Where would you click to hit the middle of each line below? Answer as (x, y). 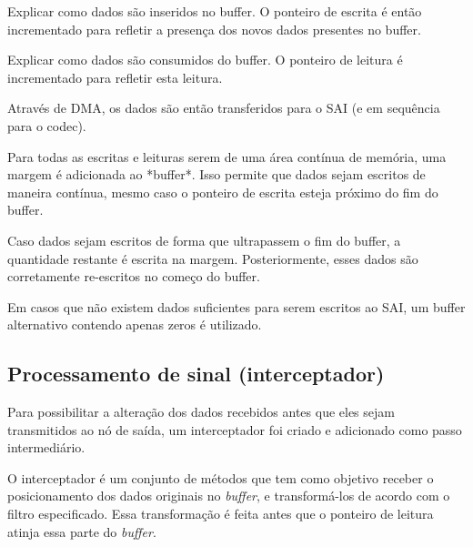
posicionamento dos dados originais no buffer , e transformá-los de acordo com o (229, 496)
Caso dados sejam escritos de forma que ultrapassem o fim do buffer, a (204, 240)
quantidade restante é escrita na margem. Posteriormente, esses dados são (213, 258)
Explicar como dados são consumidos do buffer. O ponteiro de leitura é (205, 60)
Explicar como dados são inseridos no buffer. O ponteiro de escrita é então (215, 11)
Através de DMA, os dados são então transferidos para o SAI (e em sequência (224, 108)
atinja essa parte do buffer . (82, 531)
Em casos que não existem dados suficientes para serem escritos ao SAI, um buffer (236, 306)
